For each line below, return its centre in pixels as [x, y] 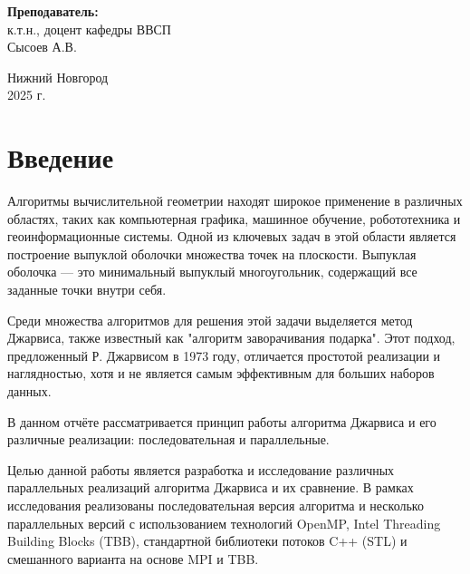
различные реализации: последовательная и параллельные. [168, 439]
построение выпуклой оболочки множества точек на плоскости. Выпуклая [212, 253]
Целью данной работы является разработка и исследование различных [201, 469]
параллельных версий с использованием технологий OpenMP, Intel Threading [224, 523]
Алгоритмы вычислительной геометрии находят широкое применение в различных [235, 201]
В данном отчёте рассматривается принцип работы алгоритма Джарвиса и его [222, 421]
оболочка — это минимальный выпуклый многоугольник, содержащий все [212, 272]
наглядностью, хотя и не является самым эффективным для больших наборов [221, 373]
